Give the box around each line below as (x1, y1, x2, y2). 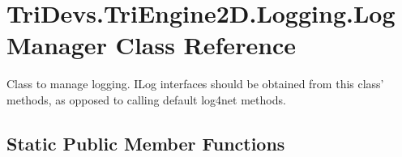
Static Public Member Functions (6, 130, 285, 155)
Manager (6, 28, 107, 62)
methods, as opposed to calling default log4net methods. (6, 91, 286, 108)
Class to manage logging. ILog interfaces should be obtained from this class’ (6, 75, 384, 92)
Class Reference (115, 28, 297, 62)
